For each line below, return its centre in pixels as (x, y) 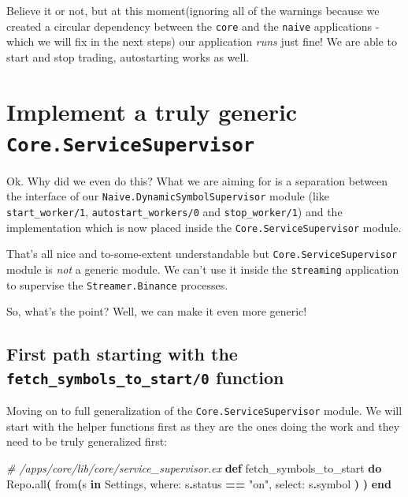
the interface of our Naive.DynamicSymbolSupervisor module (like (168, 196)
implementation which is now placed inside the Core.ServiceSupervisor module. (204, 227)
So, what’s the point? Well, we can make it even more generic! (157, 311)
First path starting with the (122, 354)
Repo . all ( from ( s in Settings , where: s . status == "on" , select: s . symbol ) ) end (199, 483)
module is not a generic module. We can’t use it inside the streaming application (203, 269)
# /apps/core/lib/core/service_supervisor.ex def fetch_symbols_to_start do (194, 468)
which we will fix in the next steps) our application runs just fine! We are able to (202, 41)
